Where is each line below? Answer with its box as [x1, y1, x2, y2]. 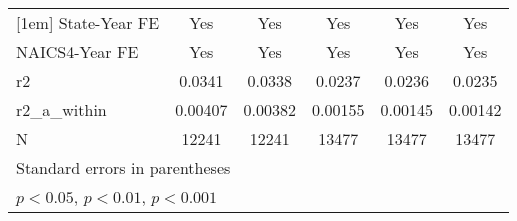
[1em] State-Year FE [16, 11, 160, 34]
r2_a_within [16, 98, 107, 121]
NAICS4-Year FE [16, 40, 139, 63]
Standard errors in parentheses [16, 156, 231, 179]
